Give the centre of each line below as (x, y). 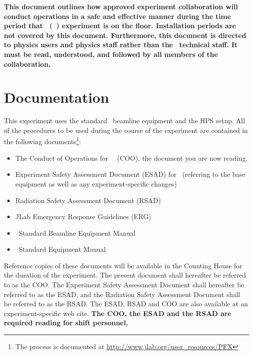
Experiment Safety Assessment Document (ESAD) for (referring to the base (130, 174)
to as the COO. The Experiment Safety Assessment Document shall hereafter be (124, 285)
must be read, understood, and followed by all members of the (111, 54)
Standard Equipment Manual (62, 249)
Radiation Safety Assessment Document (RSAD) (88, 200)
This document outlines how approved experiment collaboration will (121, 6)
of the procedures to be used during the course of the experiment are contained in (126, 130)
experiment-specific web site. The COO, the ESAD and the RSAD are (118, 313)
